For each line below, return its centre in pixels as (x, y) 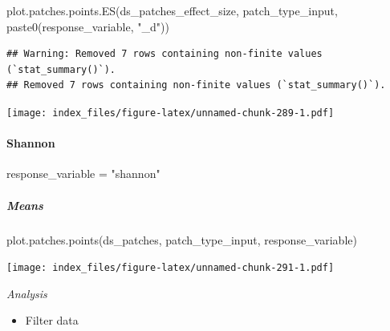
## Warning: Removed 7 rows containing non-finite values (165, 54)
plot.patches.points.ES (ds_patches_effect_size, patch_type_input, (172, 10)
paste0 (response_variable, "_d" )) (88, 26)
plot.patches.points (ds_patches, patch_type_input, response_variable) (182, 239)
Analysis (27, 293)
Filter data (52, 320)
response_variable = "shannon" (83, 174)
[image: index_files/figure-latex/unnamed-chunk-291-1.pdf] (171, 268)
